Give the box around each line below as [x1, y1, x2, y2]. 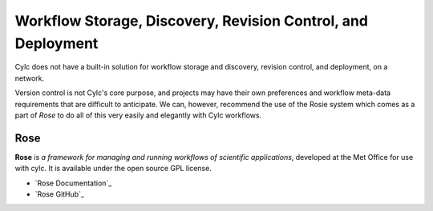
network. [14, 73, 45, 83]
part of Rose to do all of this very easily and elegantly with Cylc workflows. [14, 110, 262, 120]
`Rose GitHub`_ [34, 189, 84, 199]
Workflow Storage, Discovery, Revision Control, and [14, 12, 369, 30]
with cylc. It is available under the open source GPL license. [14, 164, 212, 173]
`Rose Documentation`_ [34, 178, 112, 188]
